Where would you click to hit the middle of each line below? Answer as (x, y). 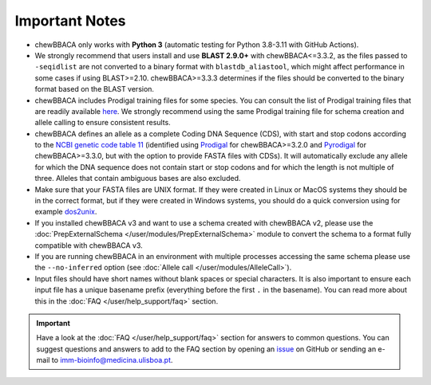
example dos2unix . (66, 212)
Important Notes (71, 21)
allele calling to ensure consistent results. (103, 123)
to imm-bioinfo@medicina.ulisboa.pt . (112, 360)
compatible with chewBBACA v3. (89, 245)
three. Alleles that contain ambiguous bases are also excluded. (138, 179)
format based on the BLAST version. (95, 89)
